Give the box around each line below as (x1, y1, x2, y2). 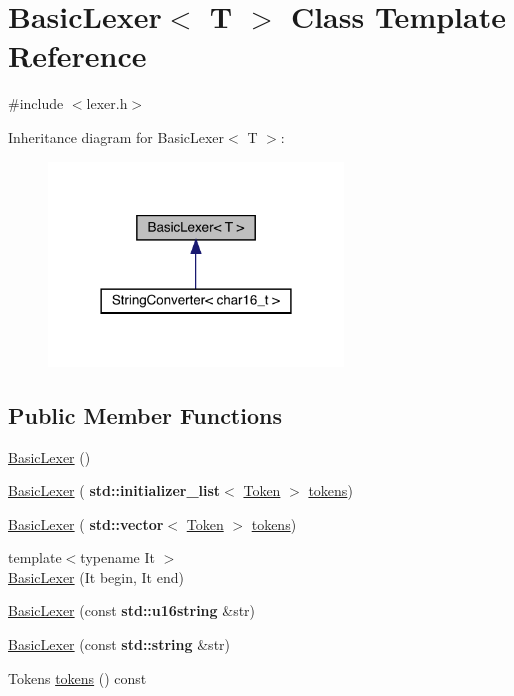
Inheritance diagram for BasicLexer (8, 126, 225, 147)
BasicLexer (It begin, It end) (8, 566, 184, 587)
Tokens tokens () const (8, 667, 147, 688)
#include (8, 93, 64, 114)
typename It (80, 547, 155, 568)
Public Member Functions (8, 399, 282, 430)
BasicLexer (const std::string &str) (8, 634, 231, 655)
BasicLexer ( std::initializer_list (8, 480, 221, 501)
